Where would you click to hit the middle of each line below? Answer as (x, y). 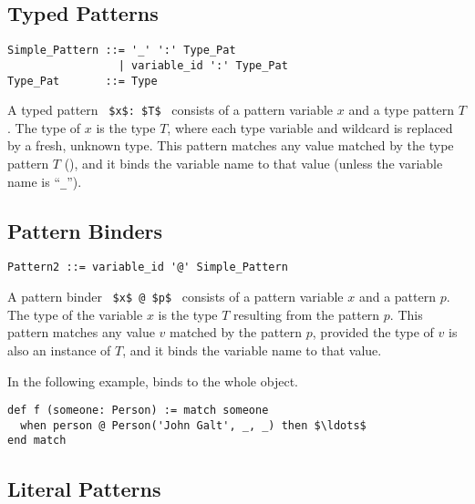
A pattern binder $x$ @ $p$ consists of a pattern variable (176, 297)
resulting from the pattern (307, 314)
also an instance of (59, 350)
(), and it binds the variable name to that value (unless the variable (253, 164)
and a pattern (397, 297)
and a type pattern (401, 110)
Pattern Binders (85, 230)
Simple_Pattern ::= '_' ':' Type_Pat (122, 51)
